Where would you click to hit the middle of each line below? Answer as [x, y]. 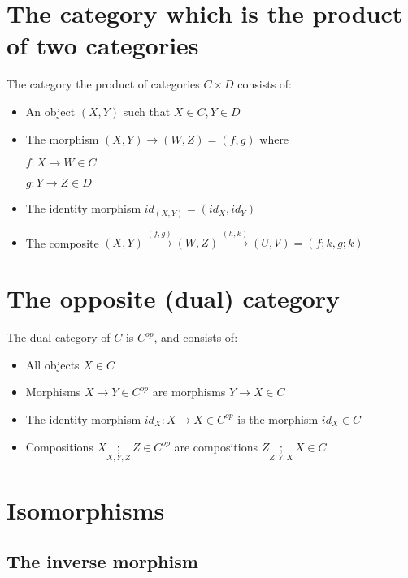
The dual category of [59, 337]
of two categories [103, 45]
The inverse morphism [102, 561]
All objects [52, 364]
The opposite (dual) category [174, 298]
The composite [62, 242]
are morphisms [189, 392]
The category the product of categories [103, 84]
